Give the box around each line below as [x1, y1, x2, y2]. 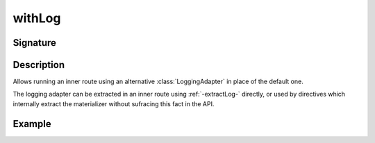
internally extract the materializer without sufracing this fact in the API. [12, 99, 215, 108]
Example [12, 118, 51, 130]
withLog [12, 10, 61, 26]
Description [12, 59, 65, 71]
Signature [12, 37, 57, 49]
